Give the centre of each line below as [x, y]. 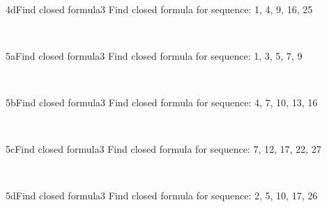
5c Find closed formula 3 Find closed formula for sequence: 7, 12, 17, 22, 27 [163, 149]
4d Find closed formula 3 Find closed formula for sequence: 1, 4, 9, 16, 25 [159, 9]
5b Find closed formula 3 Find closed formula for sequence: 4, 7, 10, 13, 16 [162, 102]
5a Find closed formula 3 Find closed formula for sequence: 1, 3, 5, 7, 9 [154, 55]
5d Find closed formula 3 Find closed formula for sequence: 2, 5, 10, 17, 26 [162, 196]
